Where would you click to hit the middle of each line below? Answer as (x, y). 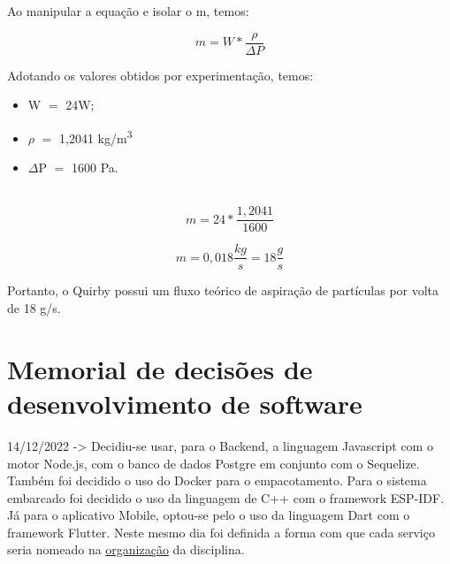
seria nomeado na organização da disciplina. (126, 549)
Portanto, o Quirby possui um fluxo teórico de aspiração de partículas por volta (223, 290)
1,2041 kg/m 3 (96, 136)
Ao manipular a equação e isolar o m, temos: (128, 11)
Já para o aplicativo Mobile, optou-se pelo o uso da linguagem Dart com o (209, 515)
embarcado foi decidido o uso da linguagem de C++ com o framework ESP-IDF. (226, 497)
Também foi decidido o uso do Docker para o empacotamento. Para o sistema (217, 480)
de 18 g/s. (34, 308)
